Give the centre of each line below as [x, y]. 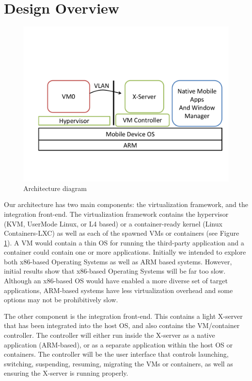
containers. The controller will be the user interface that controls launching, [116, 354]
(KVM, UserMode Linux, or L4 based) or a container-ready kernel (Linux [113, 223]
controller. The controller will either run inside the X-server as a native [110, 335]
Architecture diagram [55, 188]
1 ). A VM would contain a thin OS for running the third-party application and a [124, 242]
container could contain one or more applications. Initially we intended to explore [125, 252]
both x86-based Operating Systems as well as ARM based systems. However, [118, 261]
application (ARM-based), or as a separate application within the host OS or [118, 344]
